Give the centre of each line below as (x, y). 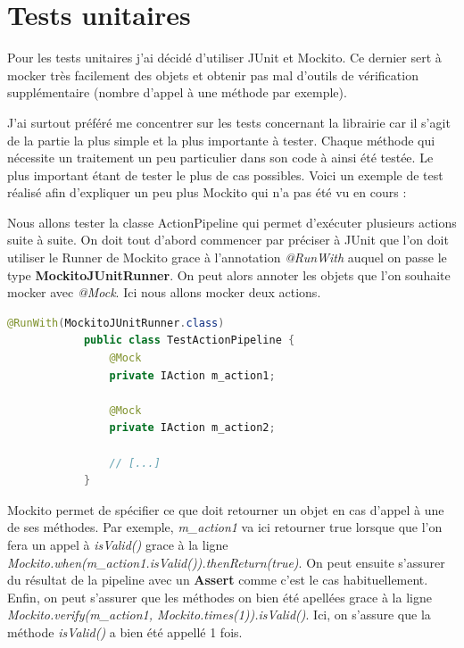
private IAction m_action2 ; (192, 428)
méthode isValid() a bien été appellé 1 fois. (125, 631)
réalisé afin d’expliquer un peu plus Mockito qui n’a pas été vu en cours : (207, 192)
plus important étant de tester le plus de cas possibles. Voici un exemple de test (225, 174)
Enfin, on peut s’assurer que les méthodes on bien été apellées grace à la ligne (220, 597)
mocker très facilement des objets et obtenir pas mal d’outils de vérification (213, 75)
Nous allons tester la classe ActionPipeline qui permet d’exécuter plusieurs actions (232, 222)
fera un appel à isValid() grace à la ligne (118, 544)
